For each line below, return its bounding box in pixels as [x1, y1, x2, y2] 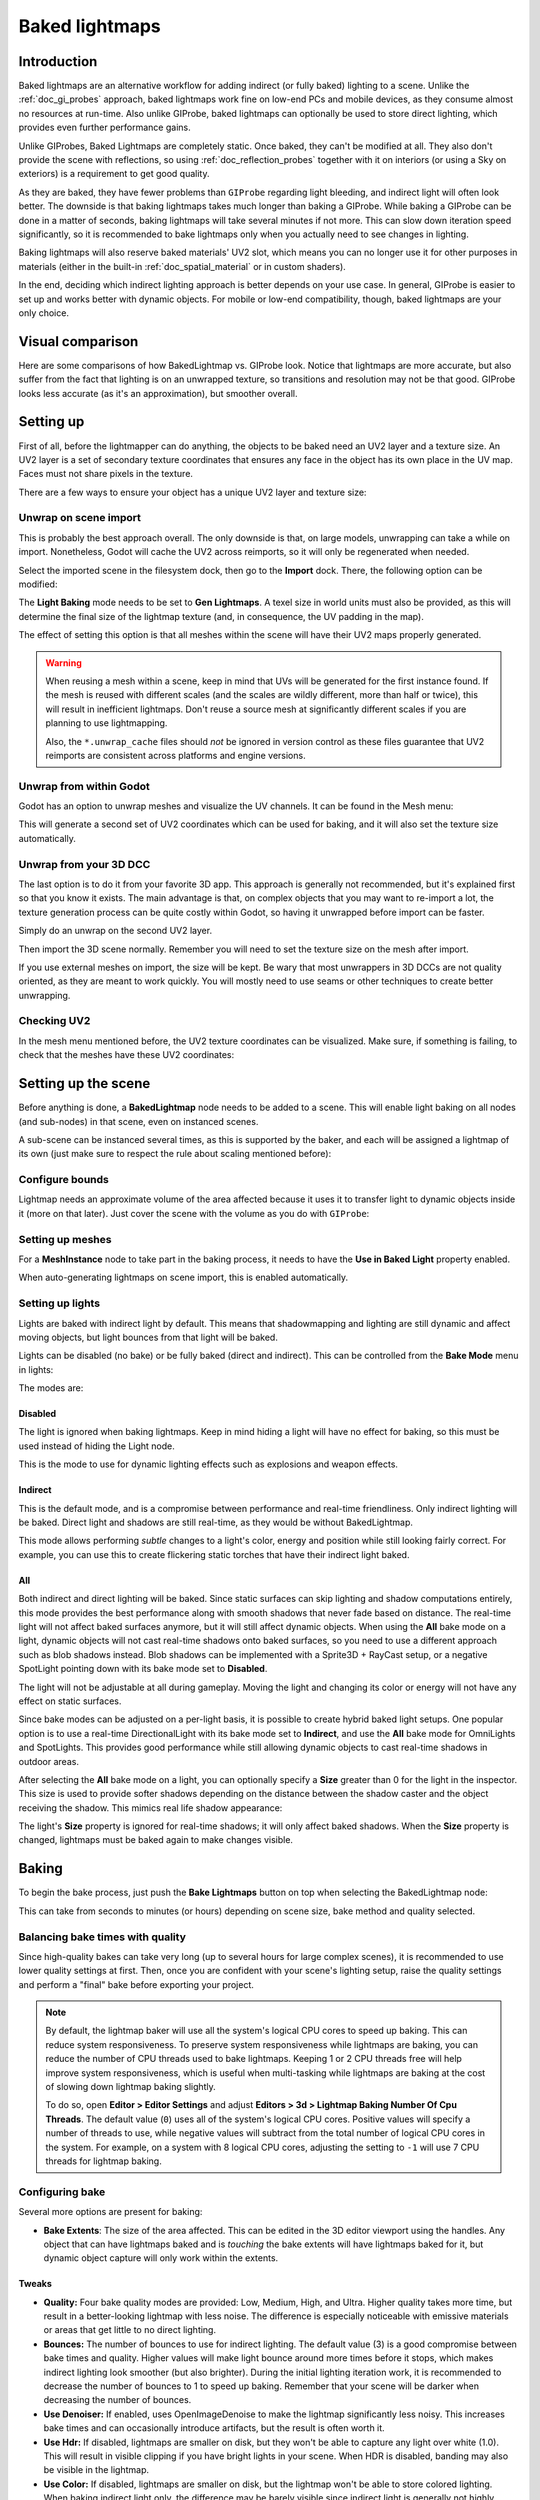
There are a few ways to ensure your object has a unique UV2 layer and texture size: [18, 486, 367, 498]
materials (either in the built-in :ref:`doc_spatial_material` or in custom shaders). [18, 260, 347, 272]
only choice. [18, 306, 70, 319]
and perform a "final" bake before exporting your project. [18, 1978, 255, 1990]
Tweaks [18, 2278, 52, 2290]
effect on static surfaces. [18, 1695, 122, 1707]
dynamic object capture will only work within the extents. [43, 2252, 279, 2264]
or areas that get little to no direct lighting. [43, 2324, 217, 2336]
